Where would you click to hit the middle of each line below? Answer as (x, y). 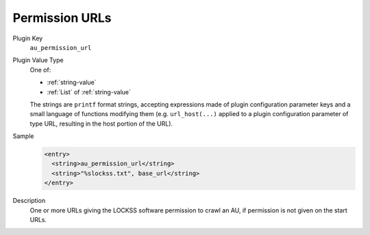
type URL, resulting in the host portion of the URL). (101, 124)
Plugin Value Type (38, 60)
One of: (40, 70)
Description (29, 201)
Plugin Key (28, 38)
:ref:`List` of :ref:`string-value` (89, 92)
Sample (23, 136)
